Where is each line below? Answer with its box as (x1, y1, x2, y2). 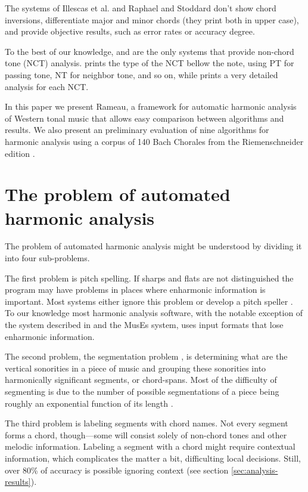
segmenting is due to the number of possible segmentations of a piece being (5, 385, 279, 397)
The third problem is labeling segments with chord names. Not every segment (5, 417, 288, 429)
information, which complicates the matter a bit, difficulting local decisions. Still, (5, 451, 301, 464)
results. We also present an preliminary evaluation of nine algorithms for (5, 123, 269, 136)
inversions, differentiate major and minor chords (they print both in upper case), (5, 13, 299, 26)
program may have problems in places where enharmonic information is (5, 283, 266, 296)
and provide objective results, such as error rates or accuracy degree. (5, 25, 255, 38)
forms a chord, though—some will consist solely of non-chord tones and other (5, 428, 287, 441)
